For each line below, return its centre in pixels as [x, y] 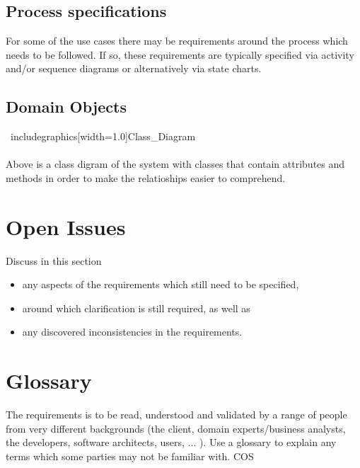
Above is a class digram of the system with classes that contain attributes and [175, 164]
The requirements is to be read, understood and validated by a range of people [176, 415]
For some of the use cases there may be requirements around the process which [177, 41]
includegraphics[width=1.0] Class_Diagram [103, 136]
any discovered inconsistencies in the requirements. [132, 332]
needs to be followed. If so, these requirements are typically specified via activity [180, 54]
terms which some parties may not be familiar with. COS [130, 456]
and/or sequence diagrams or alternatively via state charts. [134, 68]
